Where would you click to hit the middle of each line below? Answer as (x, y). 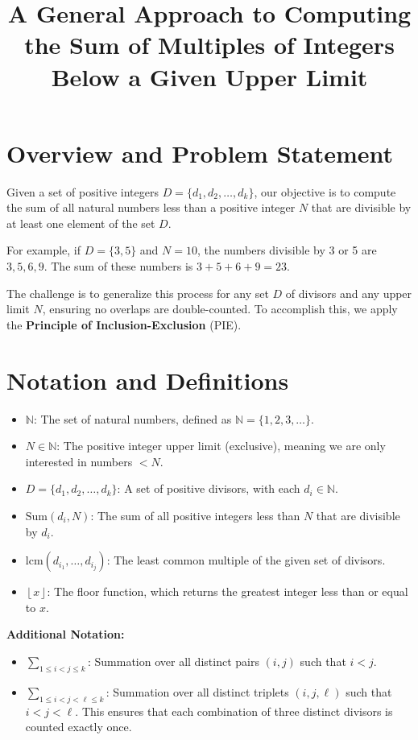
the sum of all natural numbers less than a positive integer (151, 207)
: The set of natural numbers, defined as (132, 418)
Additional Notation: (66, 634)
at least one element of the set (81, 223)
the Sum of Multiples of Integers (209, 45)
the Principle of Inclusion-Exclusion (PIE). (124, 324)
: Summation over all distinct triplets (197, 691)
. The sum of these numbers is (118, 266)
